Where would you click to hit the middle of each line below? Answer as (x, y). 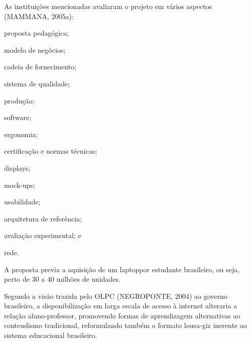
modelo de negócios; (35, 49)
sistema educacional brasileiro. (51, 335)
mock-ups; (20, 185)
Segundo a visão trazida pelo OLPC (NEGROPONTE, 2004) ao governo (116, 296)
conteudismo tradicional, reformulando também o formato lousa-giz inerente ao (125, 325)
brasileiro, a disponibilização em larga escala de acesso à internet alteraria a (121, 306)
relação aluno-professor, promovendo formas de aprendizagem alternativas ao (122, 315)
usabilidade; (22, 202)
